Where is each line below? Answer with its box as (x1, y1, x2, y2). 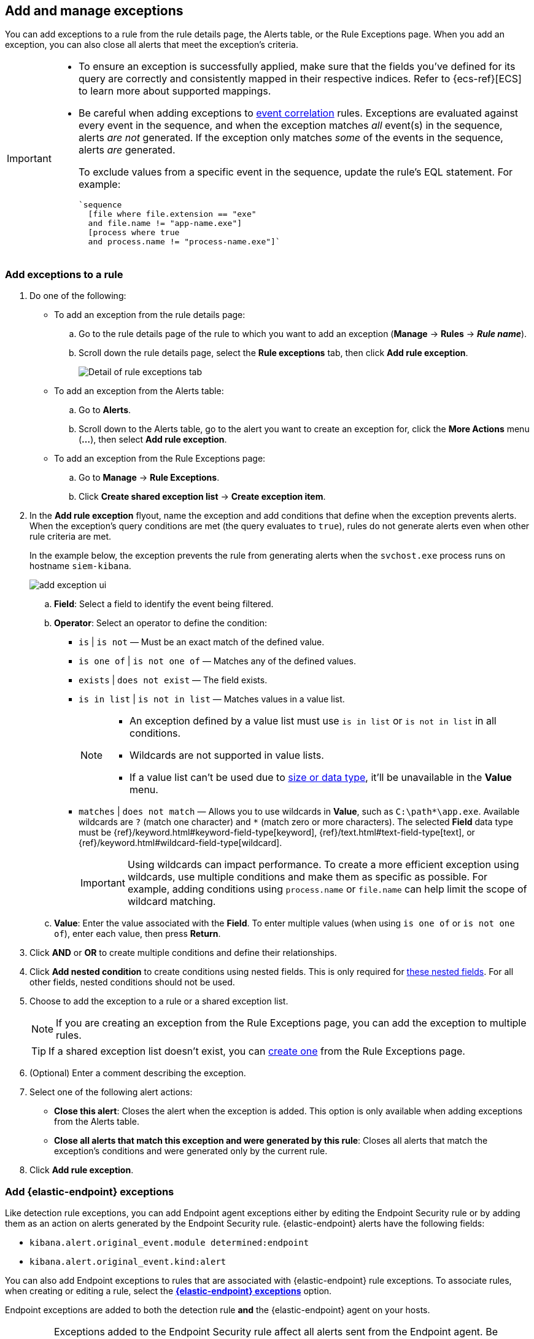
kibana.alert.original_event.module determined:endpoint (29, 1237, 309, 1248)
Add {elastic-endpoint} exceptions (5, 1185, 174, 1198)
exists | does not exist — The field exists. (79, 675, 268, 686)
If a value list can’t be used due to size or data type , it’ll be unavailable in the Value (130, 771, 512, 784)
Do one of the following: (29, 290, 126, 301)
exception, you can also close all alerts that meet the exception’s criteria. (5, 39, 298, 50)
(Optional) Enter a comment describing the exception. (29, 1068, 246, 1079)
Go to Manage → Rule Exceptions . (79, 472, 220, 483)
